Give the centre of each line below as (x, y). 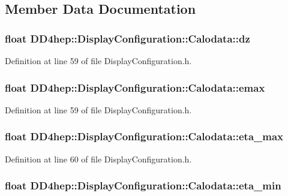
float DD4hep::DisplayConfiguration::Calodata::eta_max (144, 136)
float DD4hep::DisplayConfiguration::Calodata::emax (135, 87)
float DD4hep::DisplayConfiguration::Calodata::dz (127, 38)
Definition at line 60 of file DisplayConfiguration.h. (98, 159)
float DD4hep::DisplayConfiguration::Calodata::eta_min (143, 186)
